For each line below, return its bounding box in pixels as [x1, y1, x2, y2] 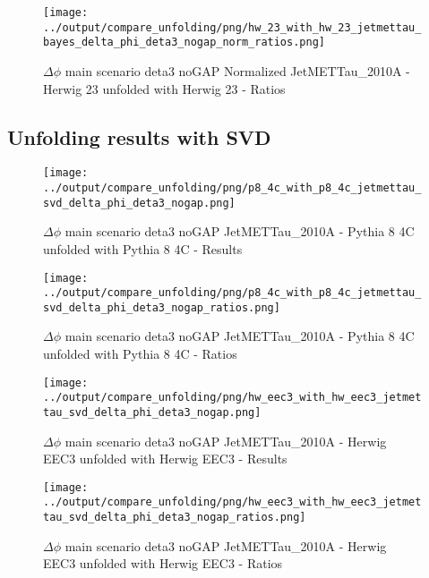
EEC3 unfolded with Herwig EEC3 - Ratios [43, 554, 283, 573]
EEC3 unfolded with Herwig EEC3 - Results [43, 449, 287, 468]
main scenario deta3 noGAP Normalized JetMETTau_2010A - [64, 61, 410, 80]
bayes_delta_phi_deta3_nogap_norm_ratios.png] [43, 36, 325, 49]
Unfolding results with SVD [7, 123, 271, 150]
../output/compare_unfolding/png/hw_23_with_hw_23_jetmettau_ [43, 21, 422, 34]
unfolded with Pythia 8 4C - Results [43, 239, 243, 258]
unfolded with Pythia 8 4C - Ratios [43, 344, 237, 363]
